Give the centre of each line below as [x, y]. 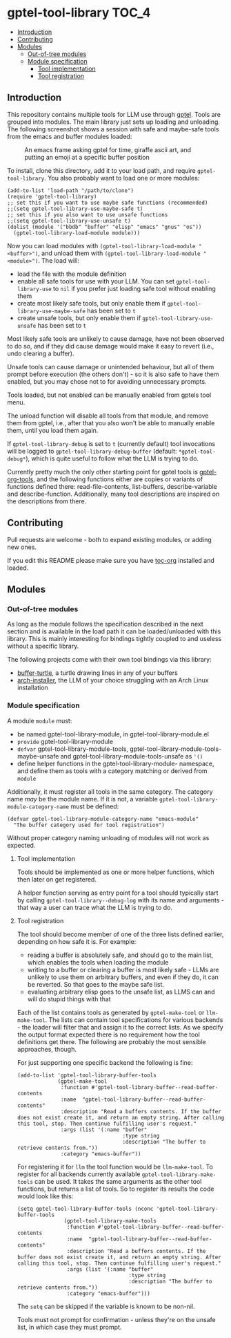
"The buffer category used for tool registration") [89, 825]
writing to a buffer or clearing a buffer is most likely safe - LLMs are [123, 969]
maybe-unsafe [38, 756]
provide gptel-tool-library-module [65, 741]
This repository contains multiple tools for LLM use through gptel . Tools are [114, 114]
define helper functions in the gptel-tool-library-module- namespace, [116, 763]
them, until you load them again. [53, 430]
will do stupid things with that [69, 999]
